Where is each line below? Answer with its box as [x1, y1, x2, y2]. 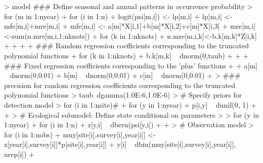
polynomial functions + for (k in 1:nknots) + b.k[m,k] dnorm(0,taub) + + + [4, 50, 249, 60]
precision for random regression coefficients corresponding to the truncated [4, 79, 236, 90]
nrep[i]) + [4, 148, 34, 159]
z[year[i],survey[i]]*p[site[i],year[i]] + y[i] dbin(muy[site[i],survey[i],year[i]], [4, 139, 236, 149]
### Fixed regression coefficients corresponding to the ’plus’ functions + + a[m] [4, 60, 257, 70]
